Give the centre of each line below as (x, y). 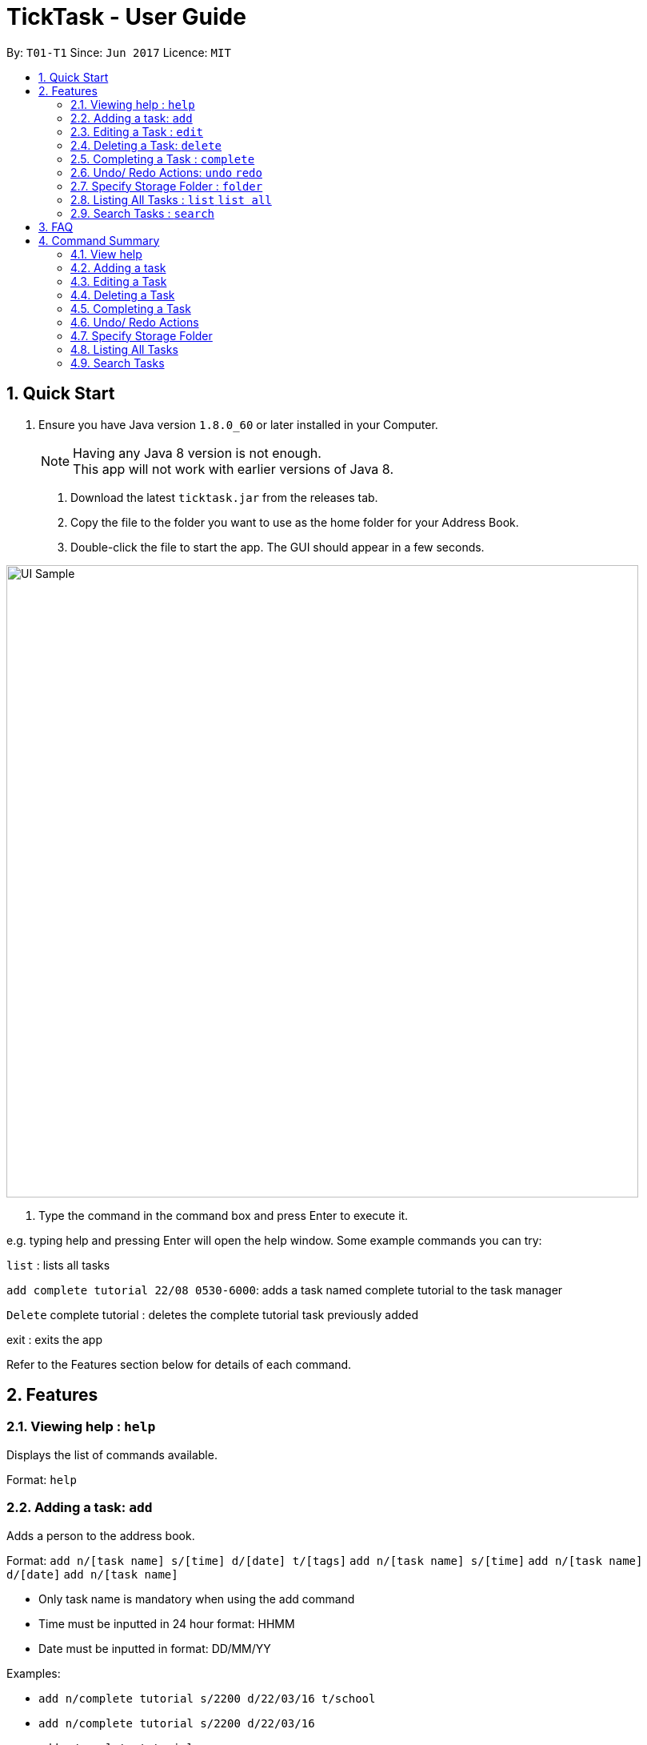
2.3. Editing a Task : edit (137, 131)
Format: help (42, 1479)
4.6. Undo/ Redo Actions (135, 322)
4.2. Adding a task (118, 267)
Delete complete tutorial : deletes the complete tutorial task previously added (213, 1314)
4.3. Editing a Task (119, 281)
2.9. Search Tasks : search (142, 213)
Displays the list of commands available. (112, 1454)
